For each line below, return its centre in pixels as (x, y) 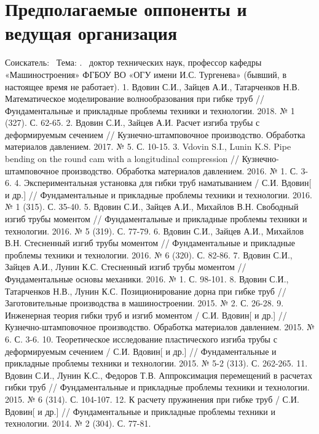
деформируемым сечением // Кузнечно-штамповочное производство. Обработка (155, 134)
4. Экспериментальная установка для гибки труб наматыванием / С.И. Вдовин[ (163, 183)
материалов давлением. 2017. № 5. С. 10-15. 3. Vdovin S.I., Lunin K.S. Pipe (148, 146)
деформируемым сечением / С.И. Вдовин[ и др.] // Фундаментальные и (141, 351)
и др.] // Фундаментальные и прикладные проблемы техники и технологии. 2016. (159, 194)
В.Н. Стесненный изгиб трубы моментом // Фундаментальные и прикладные (150, 243)
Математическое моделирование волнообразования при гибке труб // (135, 99)
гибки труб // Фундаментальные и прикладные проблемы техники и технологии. (157, 387)
